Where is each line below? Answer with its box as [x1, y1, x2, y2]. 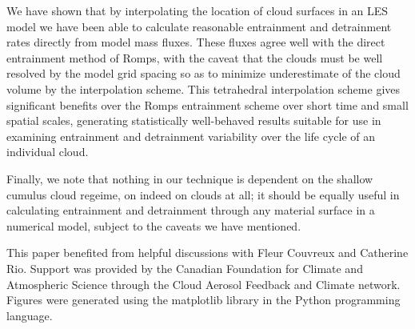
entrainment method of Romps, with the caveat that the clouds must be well [6, 49, 383, 66]
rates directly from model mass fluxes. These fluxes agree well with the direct [6, 34, 385, 50]
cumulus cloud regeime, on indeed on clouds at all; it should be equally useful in [6, 186, 400, 203]
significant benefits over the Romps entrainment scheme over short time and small [6, 96, 409, 113]
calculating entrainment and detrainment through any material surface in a [6, 202, 375, 219]
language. [6, 307, 53, 323]
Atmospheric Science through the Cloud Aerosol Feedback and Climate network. [6, 275, 401, 292]
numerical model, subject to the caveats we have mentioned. [6, 217, 301, 234]
